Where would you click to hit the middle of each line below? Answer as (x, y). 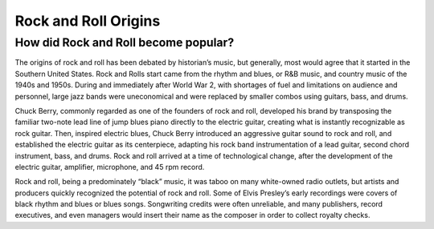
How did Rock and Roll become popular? (125, 42)
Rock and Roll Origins (88, 21)
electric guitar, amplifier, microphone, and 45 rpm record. (110, 167)
